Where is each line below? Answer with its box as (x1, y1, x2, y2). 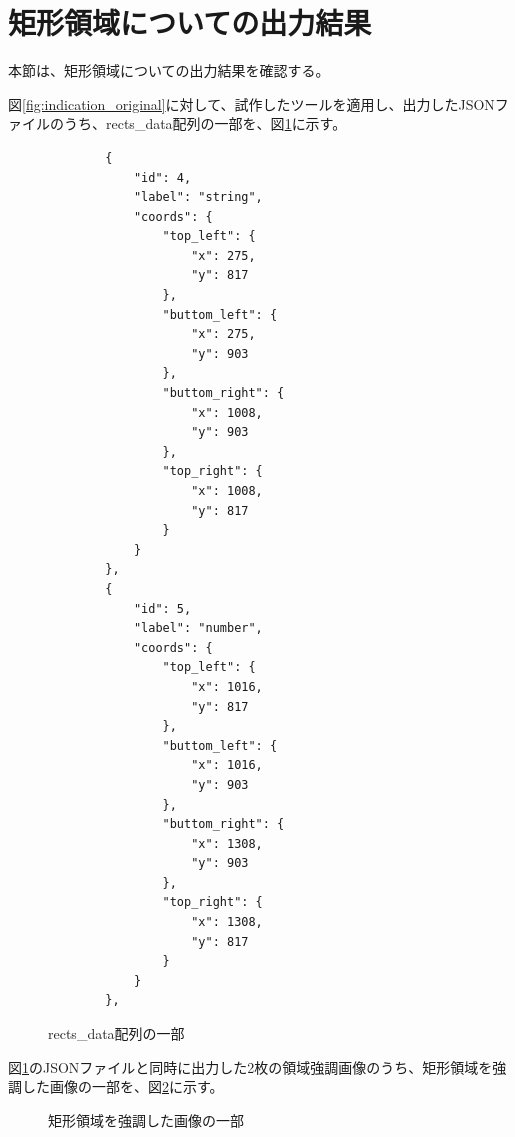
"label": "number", (133, 621, 263, 636)
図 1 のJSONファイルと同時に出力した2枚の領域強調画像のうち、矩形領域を (8, 1056, 493, 1077)
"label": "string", (133, 190, 263, 205)
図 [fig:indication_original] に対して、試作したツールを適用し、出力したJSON (8, 93, 495, 114)
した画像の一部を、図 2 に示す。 (21, 1076, 224, 1097)
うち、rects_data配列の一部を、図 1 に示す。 (63, 113, 347, 134)
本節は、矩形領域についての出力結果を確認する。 (8, 60, 330, 81)
